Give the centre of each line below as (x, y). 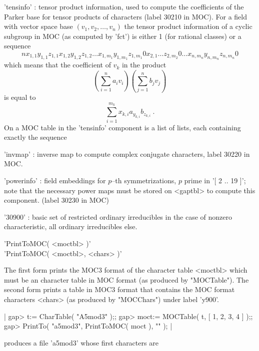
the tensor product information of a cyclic (188, 26)
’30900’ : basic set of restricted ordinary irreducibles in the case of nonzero (118, 216)
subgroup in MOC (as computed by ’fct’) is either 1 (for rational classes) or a (123, 36)
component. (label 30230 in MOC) (57, 200)
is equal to (20, 97)
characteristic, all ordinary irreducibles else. (71, 226)
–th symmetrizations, (144, 180)
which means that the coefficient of (57, 65)
